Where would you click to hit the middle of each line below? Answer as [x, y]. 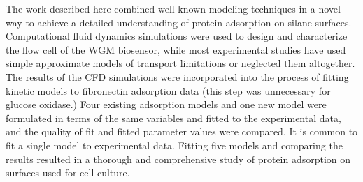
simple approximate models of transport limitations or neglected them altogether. [180, 63]
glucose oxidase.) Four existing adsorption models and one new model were [166, 104]
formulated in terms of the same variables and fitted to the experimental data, [173, 117]
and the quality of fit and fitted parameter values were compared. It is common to [182, 131]
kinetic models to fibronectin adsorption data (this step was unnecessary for [168, 90]
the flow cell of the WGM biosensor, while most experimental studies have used [176, 49]
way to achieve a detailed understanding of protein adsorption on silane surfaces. [179, 22]
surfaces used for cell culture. [68, 173]
